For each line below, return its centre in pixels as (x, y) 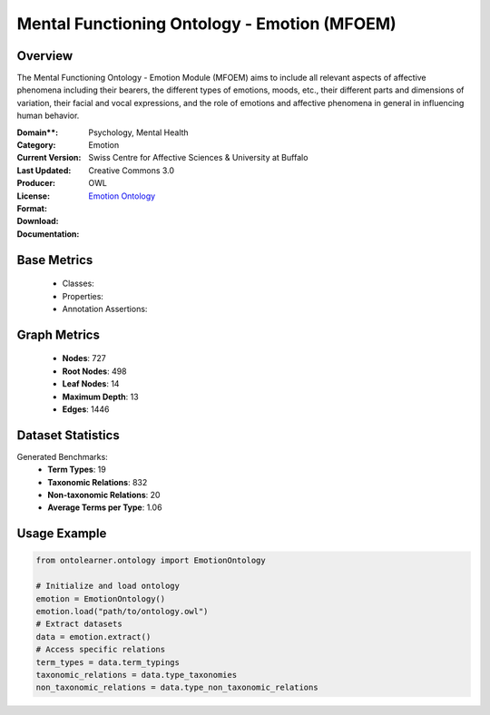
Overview (45, 56)
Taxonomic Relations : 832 (98, 482)
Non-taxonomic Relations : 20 (104, 495)
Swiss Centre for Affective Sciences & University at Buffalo (198, 158)
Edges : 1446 (86, 409)
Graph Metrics (58, 334)
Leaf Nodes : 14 (91, 384)
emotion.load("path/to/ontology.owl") (122, 611)
